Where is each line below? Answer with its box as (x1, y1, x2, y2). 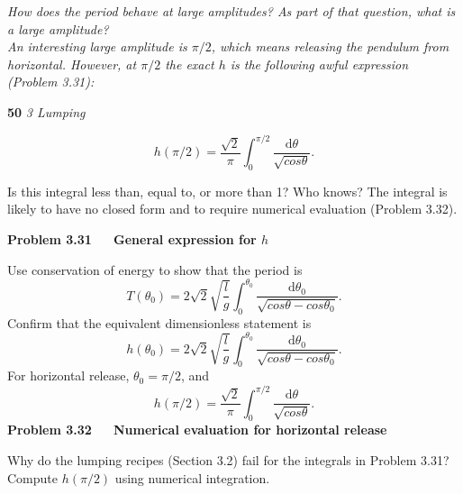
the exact (165, 54, 214, 73)
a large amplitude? (7, 19, 109, 38)
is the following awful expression (230, 54, 409, 73)
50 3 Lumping (7, 102, 86, 121)
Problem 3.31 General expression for (7, 230, 257, 249)
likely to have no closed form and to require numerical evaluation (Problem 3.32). (7, 199, 458, 218)
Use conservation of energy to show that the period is (7, 260, 303, 279)
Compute (7, 468, 58, 487)
